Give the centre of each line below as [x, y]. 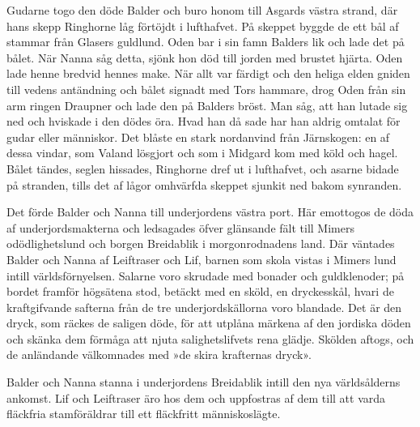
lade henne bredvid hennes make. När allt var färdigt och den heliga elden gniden [208, 73]
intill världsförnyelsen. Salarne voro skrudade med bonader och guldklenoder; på [206, 275]
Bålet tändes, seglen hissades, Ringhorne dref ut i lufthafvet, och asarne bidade [203, 168]
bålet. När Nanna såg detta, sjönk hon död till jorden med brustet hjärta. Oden [205, 57]
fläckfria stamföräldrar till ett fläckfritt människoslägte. [144, 414]
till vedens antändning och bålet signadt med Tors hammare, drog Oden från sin [206, 89]
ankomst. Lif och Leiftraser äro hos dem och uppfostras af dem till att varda [196, 397]
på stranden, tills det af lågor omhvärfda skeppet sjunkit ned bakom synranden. [204, 184]
